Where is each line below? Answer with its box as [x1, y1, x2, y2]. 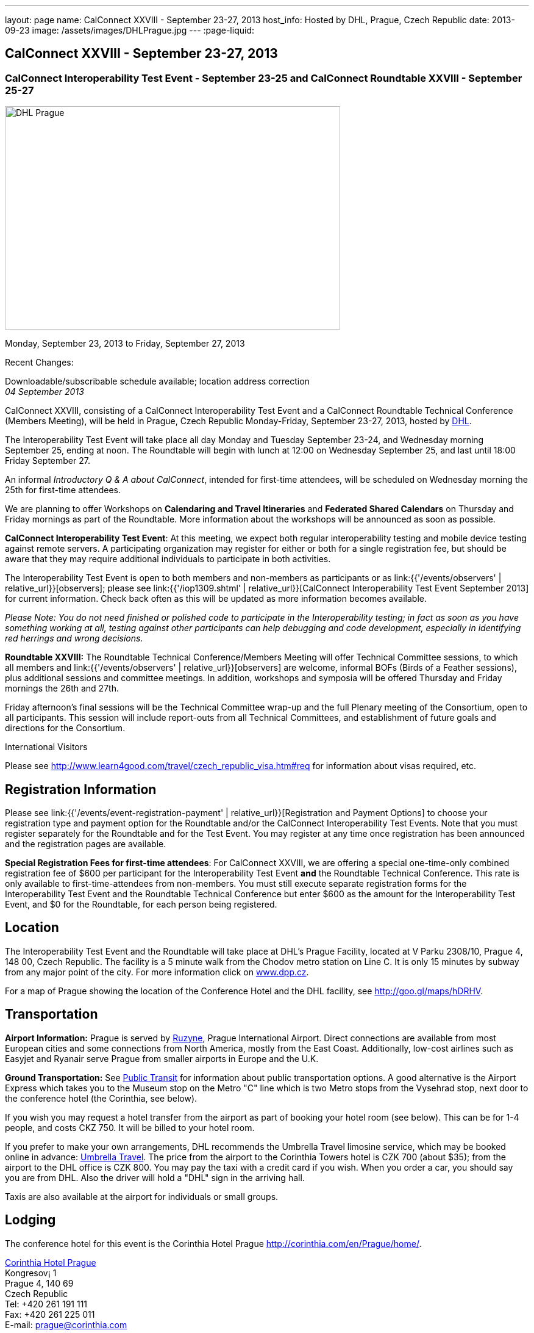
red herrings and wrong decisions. [5, 633, 143, 644]
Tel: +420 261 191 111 [5, 1298, 88, 1309]
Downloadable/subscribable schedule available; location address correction [5, 376, 310, 387]
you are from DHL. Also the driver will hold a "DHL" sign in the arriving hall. [5, 1172, 305, 1183]
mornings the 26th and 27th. [5, 683, 119, 694]
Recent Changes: [5, 357, 74, 368]
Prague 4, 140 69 [5, 1277, 74, 1288]
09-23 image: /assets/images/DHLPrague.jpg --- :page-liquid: [5, 25, 254, 35]
